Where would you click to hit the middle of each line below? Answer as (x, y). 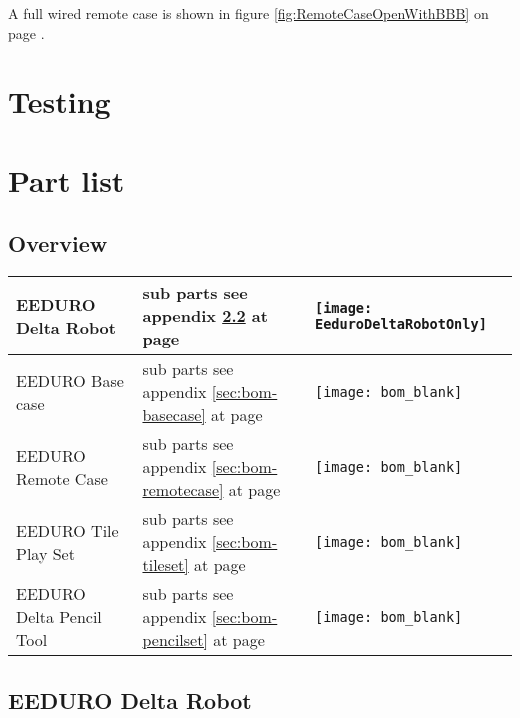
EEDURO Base (70, 380)
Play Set (45, 553)
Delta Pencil (59, 617)
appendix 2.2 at (205, 316)
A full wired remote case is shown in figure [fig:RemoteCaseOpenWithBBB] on (248, 13)
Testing (59, 101)
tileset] (165, 565)
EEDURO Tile (67, 530)
